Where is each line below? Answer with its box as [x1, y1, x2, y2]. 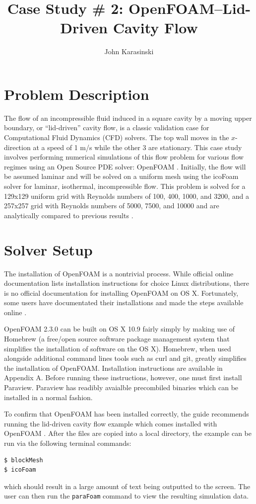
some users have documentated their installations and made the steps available [4, 297, 244, 308]
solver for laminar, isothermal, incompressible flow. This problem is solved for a [4, 181, 246, 191]
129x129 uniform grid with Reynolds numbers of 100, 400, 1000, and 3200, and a [4, 190, 250, 201]
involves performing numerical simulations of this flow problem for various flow [4, 152, 244, 162]
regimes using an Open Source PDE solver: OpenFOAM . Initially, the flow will [4, 161, 246, 171]
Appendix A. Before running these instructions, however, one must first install [4, 372, 242, 383]
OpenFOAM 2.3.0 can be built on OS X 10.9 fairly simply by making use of [4, 324, 235, 334]
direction [4, 142, 31, 152]
